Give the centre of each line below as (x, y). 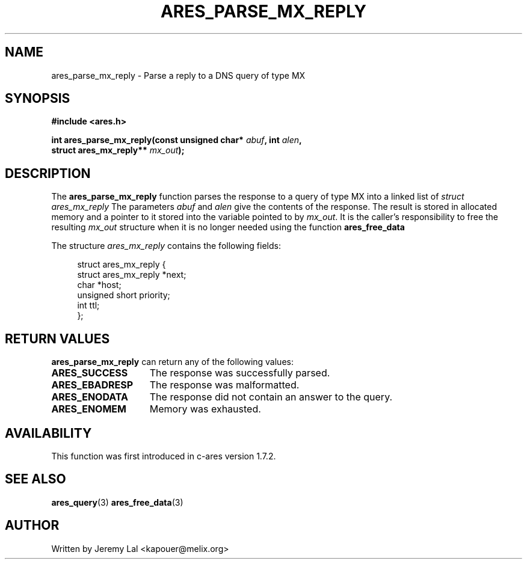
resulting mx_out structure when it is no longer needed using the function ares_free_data (228, 227)
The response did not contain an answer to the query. (271, 397)
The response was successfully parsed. (240, 373)
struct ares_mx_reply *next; (132, 275)
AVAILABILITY (48, 433)
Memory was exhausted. (205, 409)
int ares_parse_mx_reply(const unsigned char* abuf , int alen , (177, 140)
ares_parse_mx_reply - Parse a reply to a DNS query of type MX (178, 75)
